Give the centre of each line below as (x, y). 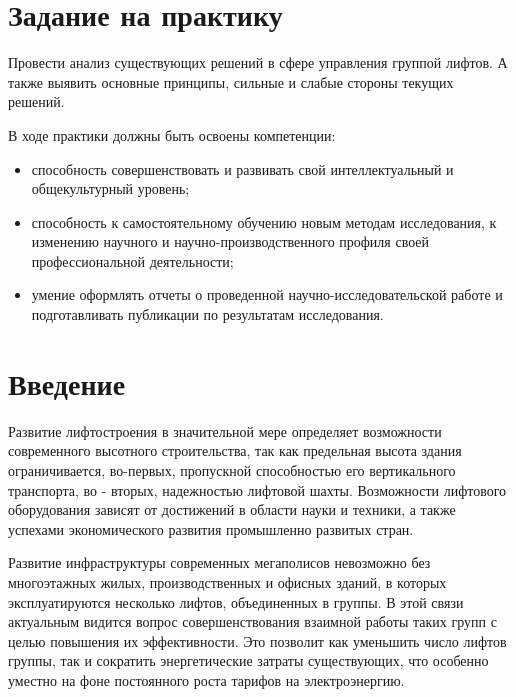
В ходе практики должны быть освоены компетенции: (172, 134)
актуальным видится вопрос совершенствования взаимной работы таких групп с (252, 621)
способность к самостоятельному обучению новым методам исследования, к (264, 221)
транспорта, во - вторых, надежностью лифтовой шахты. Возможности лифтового (257, 489)
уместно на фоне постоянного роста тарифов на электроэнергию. (206, 679)
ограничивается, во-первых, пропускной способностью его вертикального (232, 469)
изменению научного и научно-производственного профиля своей (230, 241)
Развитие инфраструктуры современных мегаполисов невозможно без (219, 562)
